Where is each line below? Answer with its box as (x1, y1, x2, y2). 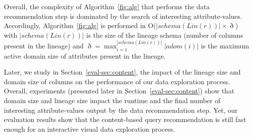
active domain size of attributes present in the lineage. (4, 50, 166, 61)
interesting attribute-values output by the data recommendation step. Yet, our (4, 105, 238, 115)
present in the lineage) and (4, 41, 84, 51)
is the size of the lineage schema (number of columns (86, 30, 243, 40)
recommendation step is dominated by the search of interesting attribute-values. (4, 11, 242, 21)
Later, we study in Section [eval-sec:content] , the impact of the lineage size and (4, 67, 241, 77)
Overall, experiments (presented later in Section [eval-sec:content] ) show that (4, 86, 235, 96)
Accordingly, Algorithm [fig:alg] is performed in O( (4, 20, 156, 30)
